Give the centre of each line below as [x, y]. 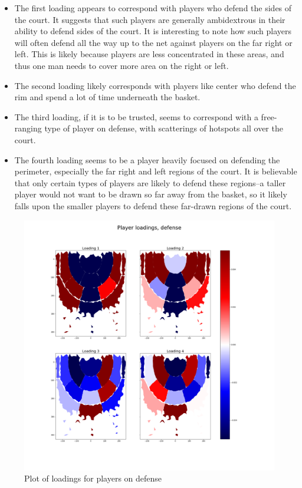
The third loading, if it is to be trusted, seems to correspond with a [136, 116]
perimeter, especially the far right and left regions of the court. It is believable [156, 171]
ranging [28, 128]
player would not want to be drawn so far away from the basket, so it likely [151, 194]
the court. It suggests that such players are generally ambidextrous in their [150, 19]
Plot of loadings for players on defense [93, 478]
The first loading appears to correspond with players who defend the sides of [153, 8]
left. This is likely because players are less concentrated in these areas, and [149, 54]
